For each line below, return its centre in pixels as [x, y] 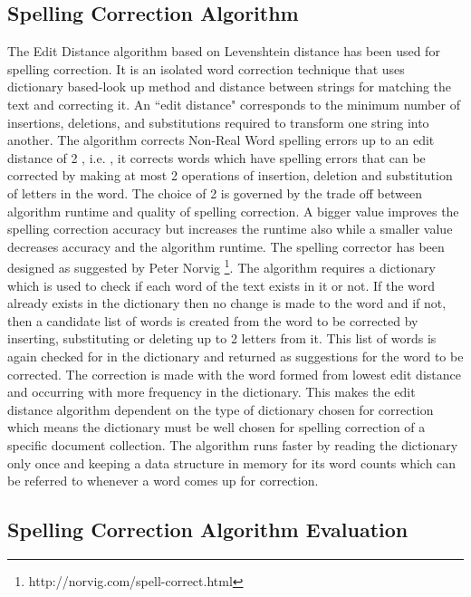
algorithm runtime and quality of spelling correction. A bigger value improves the [233, 211]
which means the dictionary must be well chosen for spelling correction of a [216, 427]
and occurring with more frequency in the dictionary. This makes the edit [211, 392]
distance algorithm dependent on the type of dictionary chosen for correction [221, 409]
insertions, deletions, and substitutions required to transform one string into [218, 122]
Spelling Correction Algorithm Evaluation [208, 530]
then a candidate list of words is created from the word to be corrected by [213, 320]
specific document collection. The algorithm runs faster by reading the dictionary [233, 444]
